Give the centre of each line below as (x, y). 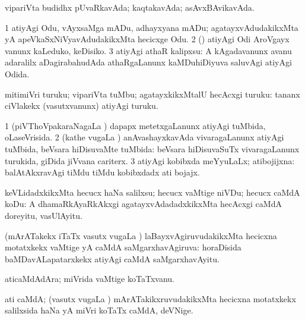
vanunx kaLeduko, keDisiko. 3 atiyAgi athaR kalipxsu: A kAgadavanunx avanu (148, 50)
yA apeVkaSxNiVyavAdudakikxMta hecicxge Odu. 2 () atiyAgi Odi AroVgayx (147, 39)
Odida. (17, 73)
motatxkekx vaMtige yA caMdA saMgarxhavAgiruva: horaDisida (123, 247)
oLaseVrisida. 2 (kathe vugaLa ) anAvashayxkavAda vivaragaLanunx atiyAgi (144, 137)
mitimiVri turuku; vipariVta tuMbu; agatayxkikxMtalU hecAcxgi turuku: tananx (152, 94)
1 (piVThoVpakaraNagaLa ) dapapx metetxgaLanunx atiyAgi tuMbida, (135, 125)
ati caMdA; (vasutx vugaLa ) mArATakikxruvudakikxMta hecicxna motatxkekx (150, 298)
